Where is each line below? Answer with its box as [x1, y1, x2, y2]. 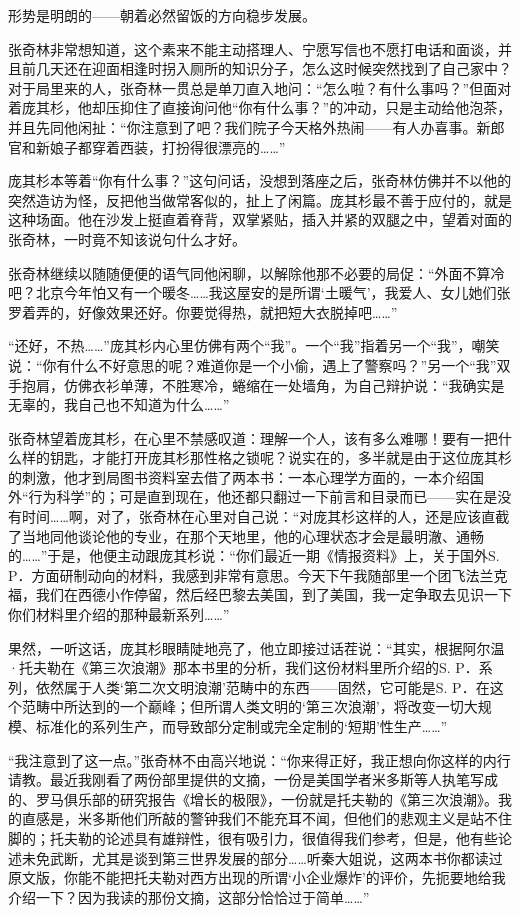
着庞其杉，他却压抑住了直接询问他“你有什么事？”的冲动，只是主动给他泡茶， [8, 97, 512, 118]
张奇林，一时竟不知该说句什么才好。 [8, 228, 246, 249]
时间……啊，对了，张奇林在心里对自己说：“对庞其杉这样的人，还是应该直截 [21, 506, 510, 527]
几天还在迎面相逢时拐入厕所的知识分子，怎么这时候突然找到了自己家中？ [35, 58, 512, 79]
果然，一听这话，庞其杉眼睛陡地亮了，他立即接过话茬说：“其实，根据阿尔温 [8, 637, 505, 658]
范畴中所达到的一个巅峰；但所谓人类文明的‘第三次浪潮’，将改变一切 [21, 696, 464, 717]
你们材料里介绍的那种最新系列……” [8, 604, 230, 625]
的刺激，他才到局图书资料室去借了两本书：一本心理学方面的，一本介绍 [8, 466, 470, 487]
